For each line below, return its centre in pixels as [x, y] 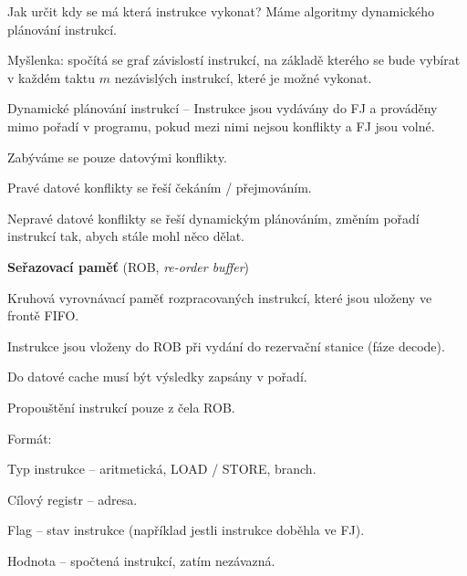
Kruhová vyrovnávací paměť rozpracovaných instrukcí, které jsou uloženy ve [220, 297]
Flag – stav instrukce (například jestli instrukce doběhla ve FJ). [186, 530]
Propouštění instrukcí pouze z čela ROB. [121, 407]
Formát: [30, 438]
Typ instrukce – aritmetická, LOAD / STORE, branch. [162, 469]
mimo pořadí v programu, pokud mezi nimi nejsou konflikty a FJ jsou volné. [221, 126]
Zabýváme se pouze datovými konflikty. [117, 157]
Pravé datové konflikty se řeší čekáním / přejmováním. [160, 188]
